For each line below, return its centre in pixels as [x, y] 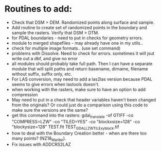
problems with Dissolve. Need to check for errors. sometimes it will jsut [83, 53]
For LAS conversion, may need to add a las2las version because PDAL [82, 79]
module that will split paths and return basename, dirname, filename [80, 68]
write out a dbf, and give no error [45, 58]
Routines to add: [38, 9]
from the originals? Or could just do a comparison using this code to [80, 105]
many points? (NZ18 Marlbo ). [39, 139]
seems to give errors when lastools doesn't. [55, 84]
